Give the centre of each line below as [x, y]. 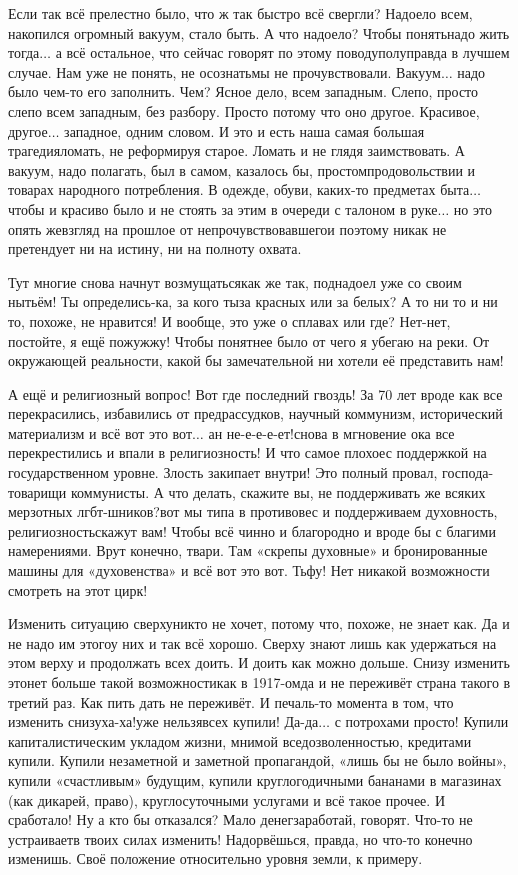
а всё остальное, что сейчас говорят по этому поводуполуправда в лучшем [282, 52]
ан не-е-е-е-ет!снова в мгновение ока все [331, 432]
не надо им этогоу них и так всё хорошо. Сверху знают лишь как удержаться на [252, 642]
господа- [468, 472]
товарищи [37, 491]
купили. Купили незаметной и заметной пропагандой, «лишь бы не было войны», [257, 760]
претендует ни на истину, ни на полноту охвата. [155, 248]
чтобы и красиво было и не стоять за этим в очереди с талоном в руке [223, 208]
